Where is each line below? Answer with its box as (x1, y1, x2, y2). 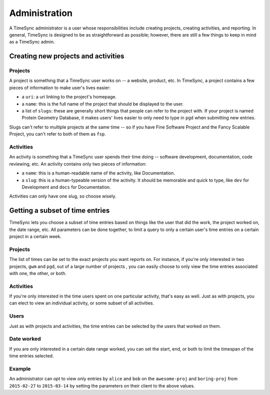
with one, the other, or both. (9, 270, 67, 276)
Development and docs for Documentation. (21, 184, 111, 190)
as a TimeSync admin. (9, 39, 55, 45)
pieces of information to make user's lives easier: (9, 84, 111, 90)
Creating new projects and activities (9, 52, 124, 60)
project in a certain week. (9, 233, 62, 239)
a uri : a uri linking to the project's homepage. (21, 94, 117, 100)
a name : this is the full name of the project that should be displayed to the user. (21, 100, 184, 107)
